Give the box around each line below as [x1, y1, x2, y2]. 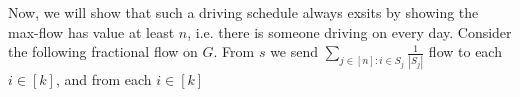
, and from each [55, 68, 152, 89]
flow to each [428, 41, 502, 62]
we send [270, 41, 319, 62]
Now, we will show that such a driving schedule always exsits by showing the [8, 2, 479, 22]
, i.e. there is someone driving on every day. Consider [187, 21, 512, 42]
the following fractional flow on [8, 41, 198, 62]
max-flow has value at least [8, 21, 175, 42]
